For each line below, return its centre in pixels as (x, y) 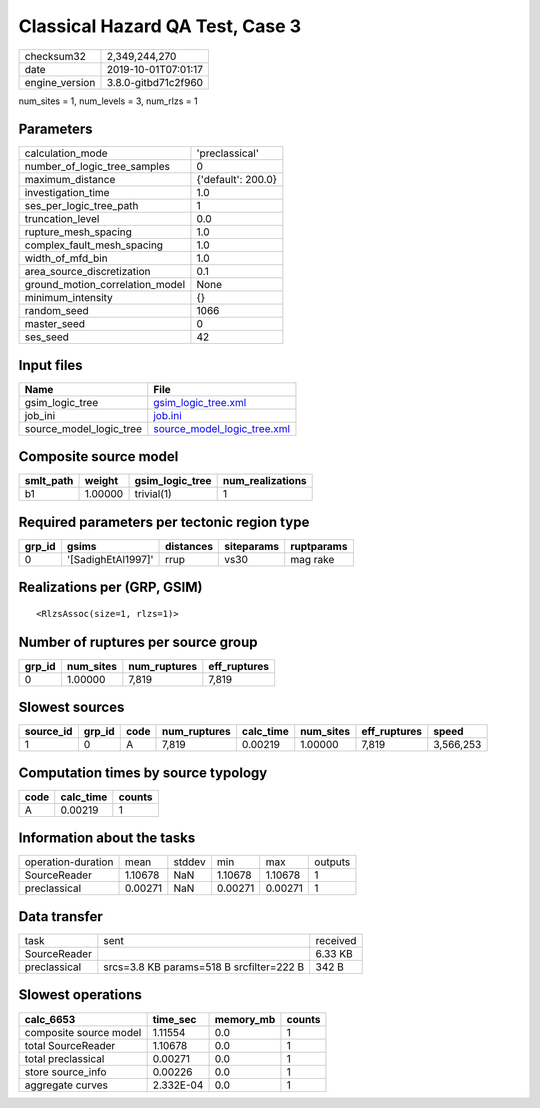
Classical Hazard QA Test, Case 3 (160, 26)
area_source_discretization (87, 272)
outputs (332, 862)
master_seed (54, 324)
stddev (189, 862)
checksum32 (55, 56)
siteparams (252, 546)
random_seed (56, 311)
